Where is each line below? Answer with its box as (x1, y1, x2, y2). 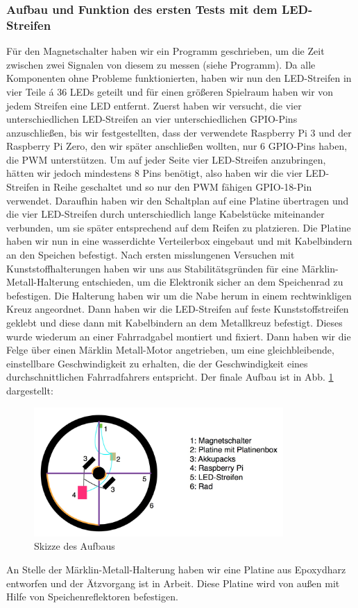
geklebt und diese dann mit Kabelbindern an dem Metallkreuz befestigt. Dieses (6, 315, 343, 330)
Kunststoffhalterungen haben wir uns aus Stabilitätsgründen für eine (6, 261, 299, 275)
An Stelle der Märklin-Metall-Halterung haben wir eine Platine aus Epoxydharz (6, 562, 346, 576)
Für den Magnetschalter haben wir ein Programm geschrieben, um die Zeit (6, 44, 325, 58)
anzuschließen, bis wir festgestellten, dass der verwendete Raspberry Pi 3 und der (6, 125, 352, 139)
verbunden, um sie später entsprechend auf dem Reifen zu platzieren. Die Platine (6, 220, 351, 234)
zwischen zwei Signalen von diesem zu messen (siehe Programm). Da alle (6, 57, 316, 71)
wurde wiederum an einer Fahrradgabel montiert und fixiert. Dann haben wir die (6, 329, 351, 343)
